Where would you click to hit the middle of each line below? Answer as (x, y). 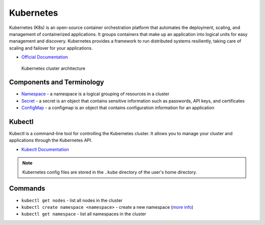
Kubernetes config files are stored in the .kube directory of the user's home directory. (110, 172)
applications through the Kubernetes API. (51, 141)
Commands (27, 188)
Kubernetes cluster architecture (53, 68)
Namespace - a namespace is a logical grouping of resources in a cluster (95, 94)
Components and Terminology (56, 82)
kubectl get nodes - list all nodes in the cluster (72, 200)
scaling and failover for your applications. (51, 48)
